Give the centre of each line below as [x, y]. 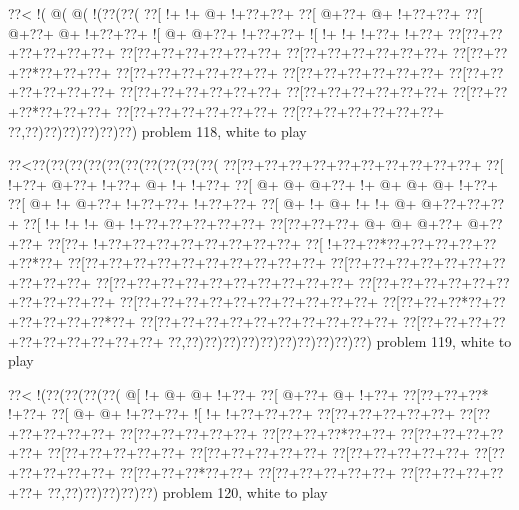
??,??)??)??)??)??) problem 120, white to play [187, 491]
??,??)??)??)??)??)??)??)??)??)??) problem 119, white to [340, 340]
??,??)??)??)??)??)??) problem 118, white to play [157, 130]
